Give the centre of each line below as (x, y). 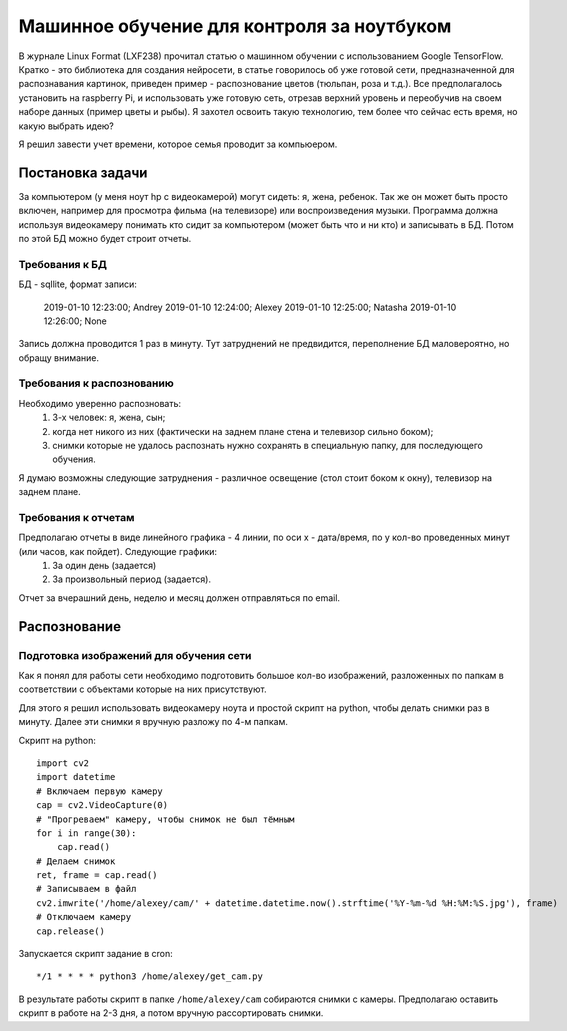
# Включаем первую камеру (100, 791)
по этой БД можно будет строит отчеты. (105, 238)
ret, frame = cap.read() (97, 875)
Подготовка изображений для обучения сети (135, 655)
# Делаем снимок (76, 861)
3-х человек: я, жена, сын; (109, 417)
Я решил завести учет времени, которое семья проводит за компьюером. (178, 144)
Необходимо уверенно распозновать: (100, 403)
